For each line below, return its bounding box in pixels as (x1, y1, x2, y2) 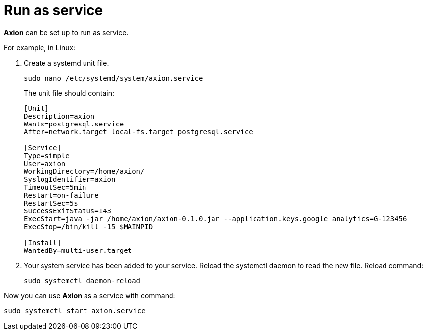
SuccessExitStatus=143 (24, 207, 112, 215)
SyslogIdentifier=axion (24, 175, 116, 183)
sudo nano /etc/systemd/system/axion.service (24, 74, 203, 82)
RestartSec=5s (24, 199, 78, 207)
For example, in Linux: (4, 43, 76, 52)
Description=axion (24, 112, 95, 120)
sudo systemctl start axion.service (4, 306, 146, 315)
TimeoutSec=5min (24, 183, 86, 191)
